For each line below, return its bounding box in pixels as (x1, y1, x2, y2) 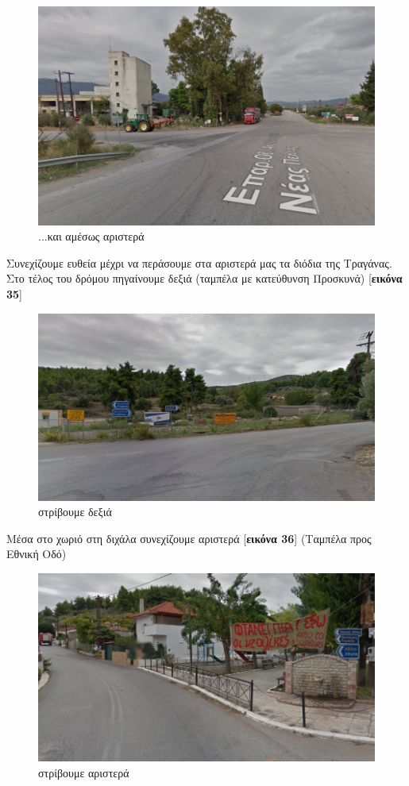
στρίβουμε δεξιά (38, 503, 112, 520)
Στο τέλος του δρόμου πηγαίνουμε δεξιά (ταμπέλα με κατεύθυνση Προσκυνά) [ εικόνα (6, 270, 403, 287)
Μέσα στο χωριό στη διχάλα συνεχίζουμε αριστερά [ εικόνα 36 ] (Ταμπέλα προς (6, 530, 372, 546)
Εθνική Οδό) (6, 545, 67, 562)
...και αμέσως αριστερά (38, 228, 145, 245)
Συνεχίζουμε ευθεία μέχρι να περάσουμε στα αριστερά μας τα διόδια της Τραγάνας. (6, 254, 392, 271)
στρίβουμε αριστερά (38, 764, 129, 780)
